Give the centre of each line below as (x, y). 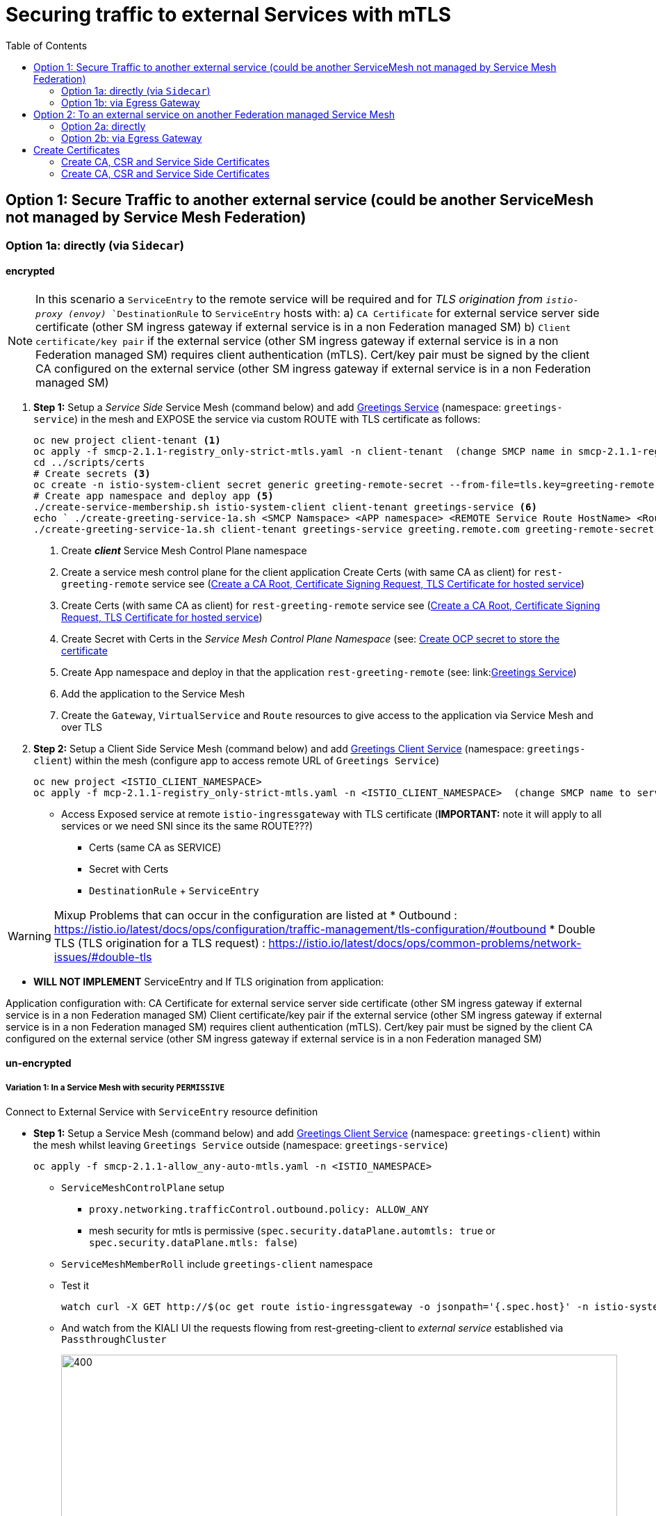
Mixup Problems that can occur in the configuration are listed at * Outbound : (255, 915)
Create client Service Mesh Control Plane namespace (184, 550)
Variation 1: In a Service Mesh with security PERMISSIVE (115, 1087)
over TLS (82, 727)
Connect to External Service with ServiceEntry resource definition (162, 1112)
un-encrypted (39, 1063)
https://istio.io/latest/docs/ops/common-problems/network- (425, 943)
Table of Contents (47, 45)
